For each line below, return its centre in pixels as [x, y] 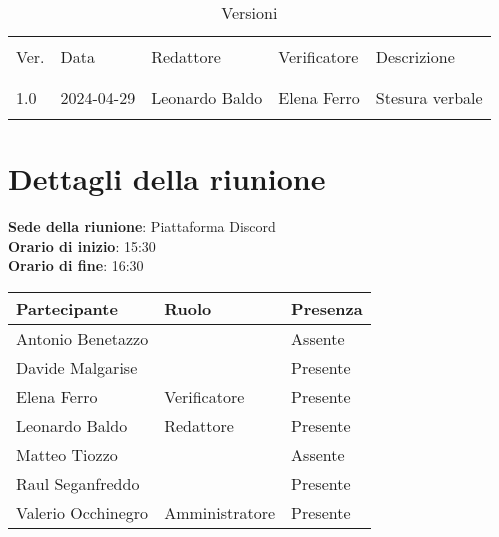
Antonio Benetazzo [82, 338]
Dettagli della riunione [167, 178]
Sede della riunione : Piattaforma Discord [142, 226]
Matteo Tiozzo [67, 454]
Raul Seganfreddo [78, 483]
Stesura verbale [429, 97]
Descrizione [415, 56]
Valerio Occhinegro [82, 512]
